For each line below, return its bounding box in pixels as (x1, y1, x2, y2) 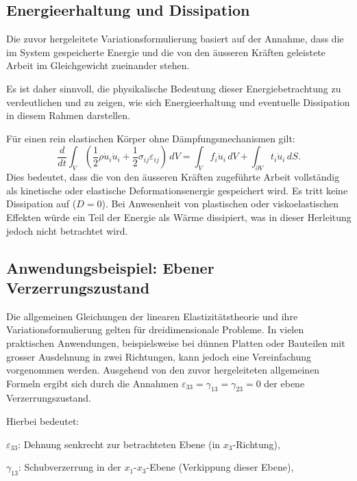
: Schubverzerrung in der (18, 460, 121, 474)
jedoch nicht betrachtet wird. (6, 223, 128, 237)
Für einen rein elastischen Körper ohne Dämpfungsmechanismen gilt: (6, 131, 295, 145)
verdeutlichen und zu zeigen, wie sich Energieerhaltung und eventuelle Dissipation (6, 94, 350, 109)
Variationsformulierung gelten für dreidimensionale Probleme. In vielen (6, 322, 304, 337)
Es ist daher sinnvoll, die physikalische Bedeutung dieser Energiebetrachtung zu (6, 81, 341, 95)
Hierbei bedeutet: (6, 414, 79, 428)
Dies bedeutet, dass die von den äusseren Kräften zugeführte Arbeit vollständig (6, 170, 340, 184)
